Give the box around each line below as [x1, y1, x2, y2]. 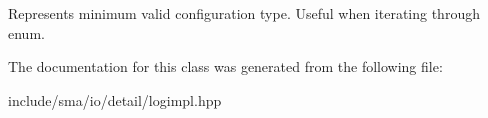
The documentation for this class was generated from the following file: [8, 56, 443, 77]
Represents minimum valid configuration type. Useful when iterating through [8, 3, 480, 23]
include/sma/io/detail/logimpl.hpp [8, 89, 222, 110]
